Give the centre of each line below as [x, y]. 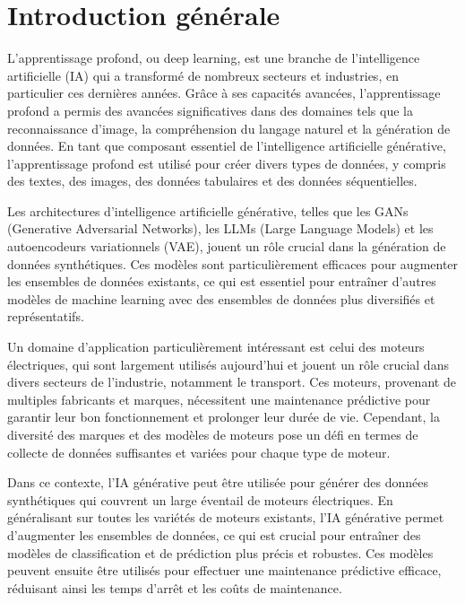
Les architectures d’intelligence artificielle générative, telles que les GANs [208, 210]
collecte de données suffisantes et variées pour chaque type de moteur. [199, 452]
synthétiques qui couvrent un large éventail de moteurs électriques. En [200, 499]
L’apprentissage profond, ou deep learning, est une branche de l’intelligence [214, 58]
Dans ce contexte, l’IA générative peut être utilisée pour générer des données [218, 482]
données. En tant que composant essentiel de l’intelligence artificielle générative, [227, 146]
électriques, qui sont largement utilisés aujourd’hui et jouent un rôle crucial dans [228, 364]
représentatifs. [46, 316]
